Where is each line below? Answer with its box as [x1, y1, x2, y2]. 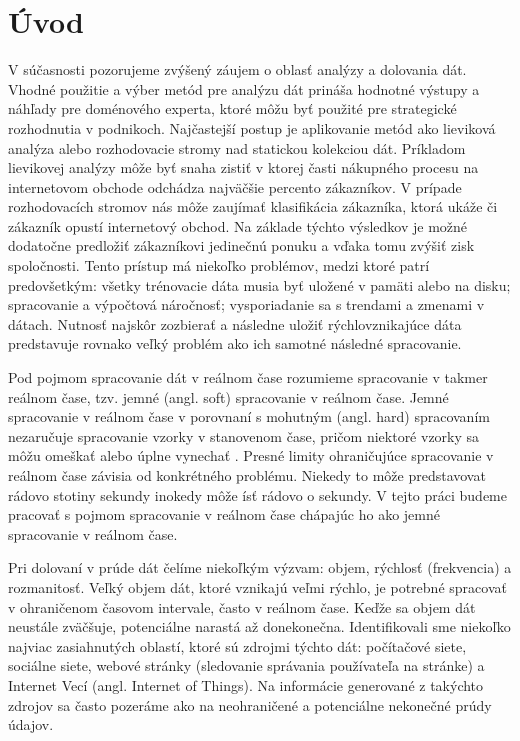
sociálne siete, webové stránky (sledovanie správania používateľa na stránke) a [8, 655, 485, 676]
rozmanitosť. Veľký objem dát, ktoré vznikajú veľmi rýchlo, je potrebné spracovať [8, 576, 507, 597]
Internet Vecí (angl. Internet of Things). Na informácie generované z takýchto [8, 674, 484, 695]
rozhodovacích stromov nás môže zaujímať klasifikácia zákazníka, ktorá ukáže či [8, 196, 498, 217]
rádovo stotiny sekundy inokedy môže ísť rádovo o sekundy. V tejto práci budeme [8, 484, 507, 505]
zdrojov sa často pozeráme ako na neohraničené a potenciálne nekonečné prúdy [8, 694, 492, 715]
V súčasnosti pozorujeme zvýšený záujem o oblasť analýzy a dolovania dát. [8, 59, 467, 80]
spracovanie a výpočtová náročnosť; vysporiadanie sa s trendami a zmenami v [8, 294, 485, 315]
